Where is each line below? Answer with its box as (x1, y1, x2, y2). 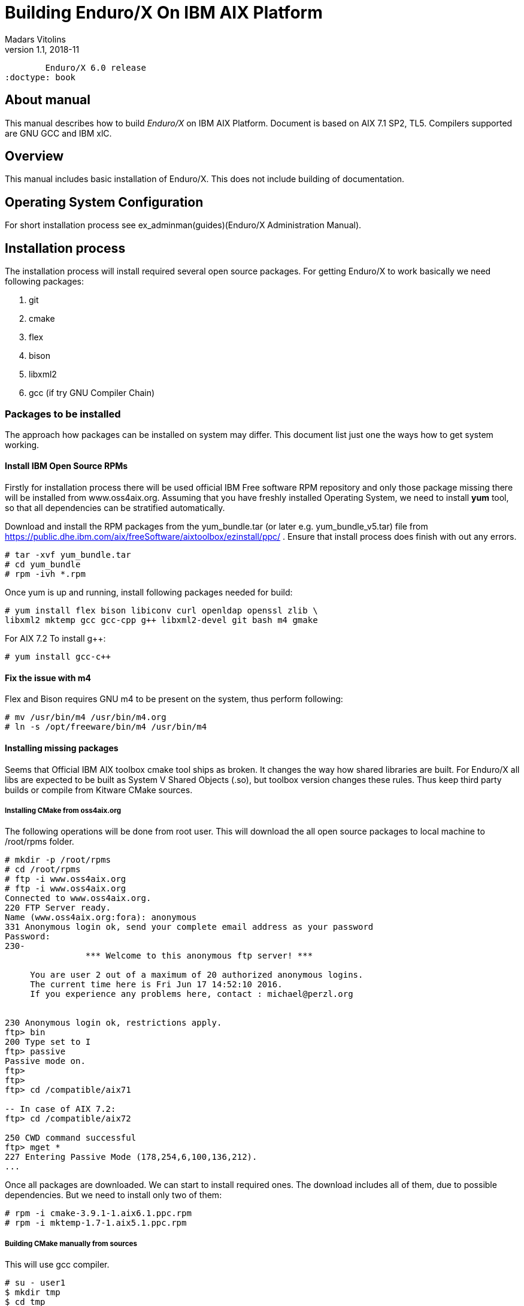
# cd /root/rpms (5, 864, 81, 875)
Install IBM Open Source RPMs (5, 461, 128, 471)
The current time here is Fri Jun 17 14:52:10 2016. (30, 979, 283, 990)
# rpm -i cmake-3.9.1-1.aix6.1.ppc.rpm (5, 1208, 192, 1219)
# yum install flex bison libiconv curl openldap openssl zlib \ (5, 606, 318, 616)
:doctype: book (5, 72, 76, 82)
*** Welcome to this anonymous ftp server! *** (85, 951, 313, 961)
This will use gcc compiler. (5, 1259, 110, 1270)
